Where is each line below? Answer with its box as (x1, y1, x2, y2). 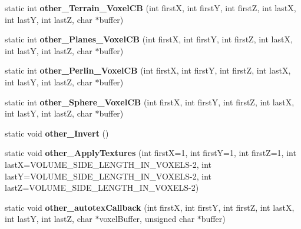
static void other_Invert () (5, 127, 109, 139)
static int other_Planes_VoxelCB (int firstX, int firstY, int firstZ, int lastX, (5, 33, 293, 45)
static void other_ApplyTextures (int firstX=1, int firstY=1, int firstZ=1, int (5, 147, 296, 159)
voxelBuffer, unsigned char (99, 213, 195, 225)
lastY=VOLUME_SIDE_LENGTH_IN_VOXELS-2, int (5, 170, 211, 182)
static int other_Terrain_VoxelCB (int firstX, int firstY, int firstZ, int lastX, (5, 2, 296, 14)
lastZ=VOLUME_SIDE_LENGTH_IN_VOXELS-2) (5, 181, 199, 194)
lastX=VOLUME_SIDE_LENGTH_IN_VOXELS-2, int (5, 158, 211, 170)
